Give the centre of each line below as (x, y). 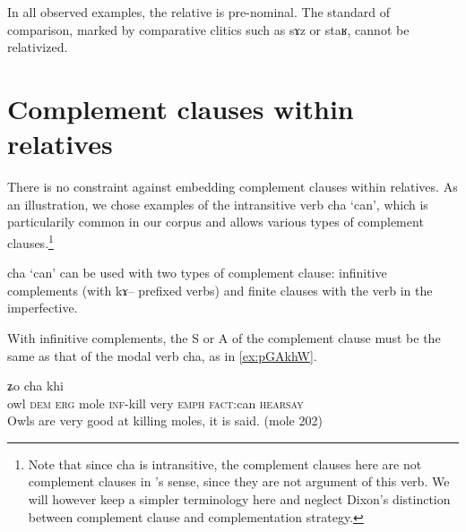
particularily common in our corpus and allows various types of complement (216, 222)
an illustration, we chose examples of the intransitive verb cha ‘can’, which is (218, 204)
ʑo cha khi (35, 386)
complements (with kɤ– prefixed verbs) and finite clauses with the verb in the (220, 290)
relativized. (38, 47)
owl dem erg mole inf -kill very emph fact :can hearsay (155, 403)
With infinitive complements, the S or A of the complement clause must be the (224, 337)
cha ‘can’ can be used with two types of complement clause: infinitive (197, 273)
